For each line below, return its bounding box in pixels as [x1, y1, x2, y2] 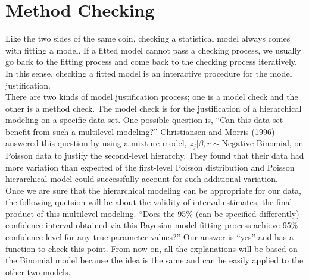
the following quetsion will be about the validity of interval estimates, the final [5, 196, 292, 208]
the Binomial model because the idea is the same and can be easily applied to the [5, 254, 304, 266]
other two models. [5, 265, 71, 278]
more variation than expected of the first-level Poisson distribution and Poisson [5, 161, 295, 173]
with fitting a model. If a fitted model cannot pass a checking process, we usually [5, 43, 301, 56]
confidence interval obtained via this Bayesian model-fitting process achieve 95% [5, 219, 298, 231]
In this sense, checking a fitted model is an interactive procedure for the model [5, 67, 292, 79]
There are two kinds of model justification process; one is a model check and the [5, 90, 298, 103]
